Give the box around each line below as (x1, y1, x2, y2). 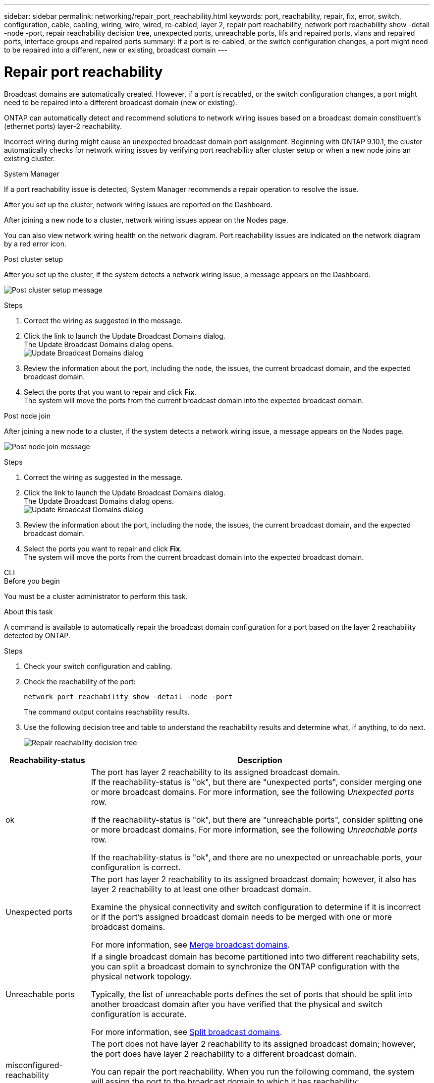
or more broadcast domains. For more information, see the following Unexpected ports (91, 786, 414, 797)
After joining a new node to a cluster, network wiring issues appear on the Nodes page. (4, 215, 288, 224)
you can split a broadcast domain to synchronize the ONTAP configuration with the (91, 961, 400, 971)
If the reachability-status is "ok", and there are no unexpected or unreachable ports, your (91, 852, 423, 862)
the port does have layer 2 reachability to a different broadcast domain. (91, 1048, 357, 1059)
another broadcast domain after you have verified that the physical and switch (91, 999, 382, 1009)
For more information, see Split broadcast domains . (91, 1026, 282, 1037)
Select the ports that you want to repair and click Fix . (24, 387, 197, 396)
